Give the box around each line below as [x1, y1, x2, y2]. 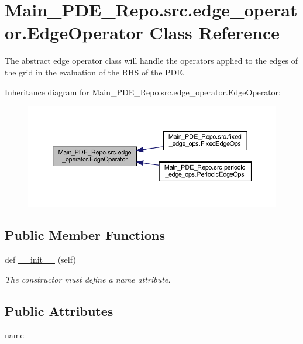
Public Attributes [5, 301, 113, 319]
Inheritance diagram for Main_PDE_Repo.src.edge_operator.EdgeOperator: [5, 85, 281, 98]
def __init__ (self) [5, 253, 76, 265]
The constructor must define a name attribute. [5, 273, 171, 285]
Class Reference [149, 20, 280, 44]
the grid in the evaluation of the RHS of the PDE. [5, 66, 185, 78]
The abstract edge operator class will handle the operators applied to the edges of [5, 54, 298, 67]
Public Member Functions [5, 226, 165, 244]
